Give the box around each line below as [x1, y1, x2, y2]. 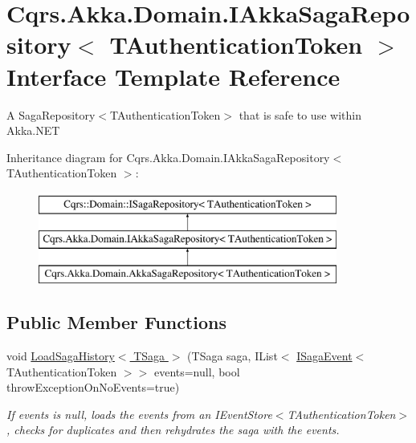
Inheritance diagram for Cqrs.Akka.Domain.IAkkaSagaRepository [6, 148, 330, 165]
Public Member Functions [6, 310, 226, 335]
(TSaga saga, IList [187, 347, 278, 364]
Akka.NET [6, 122, 60, 139]
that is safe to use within [239, 106, 361, 123]
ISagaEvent [296, 347, 353, 364]
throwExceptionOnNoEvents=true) [6, 379, 180, 396]
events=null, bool [153, 363, 240, 380]
